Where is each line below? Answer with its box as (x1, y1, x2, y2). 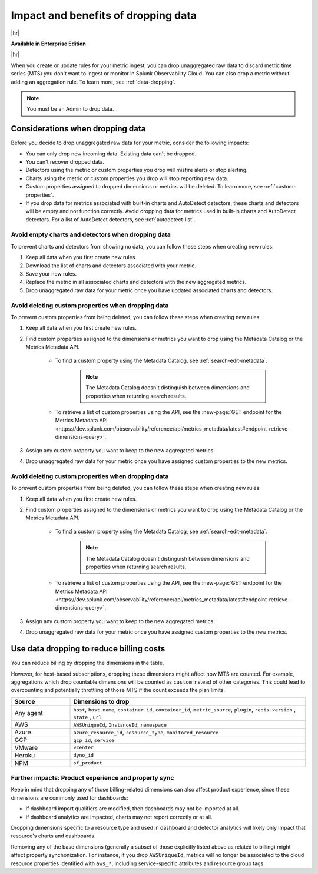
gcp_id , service (73, 736, 115, 744)
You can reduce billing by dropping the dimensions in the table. (11, 660, 164, 667)
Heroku (14, 751, 35, 759)
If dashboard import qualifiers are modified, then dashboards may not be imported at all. (25, 805, 240, 812)
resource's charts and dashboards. (11, 832, 96, 839)
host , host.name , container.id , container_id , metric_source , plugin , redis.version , (73, 705, 296, 713)
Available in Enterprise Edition (11, 40, 87, 47)
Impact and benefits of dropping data (11, 9, 197, 22)
